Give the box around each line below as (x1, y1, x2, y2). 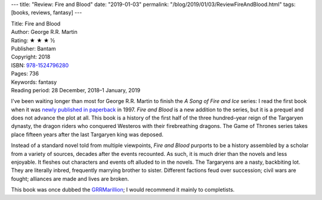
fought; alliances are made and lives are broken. (11, 175, 129, 182)
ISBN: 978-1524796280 (11, 61, 69, 68)
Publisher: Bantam (11, 45, 56, 52)
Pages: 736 (11, 70, 39, 77)
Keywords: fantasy (11, 78, 57, 86)
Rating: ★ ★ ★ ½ (11, 36, 55, 44)
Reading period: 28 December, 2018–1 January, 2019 (11, 86, 141, 93)
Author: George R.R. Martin (11, 29, 78, 36)
